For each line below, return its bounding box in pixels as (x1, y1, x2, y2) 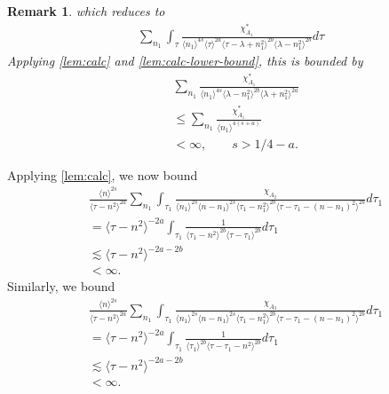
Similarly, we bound (7, 277, 115, 295)
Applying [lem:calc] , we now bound (7, 165, 198, 184)
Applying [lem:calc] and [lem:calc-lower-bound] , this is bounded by (7, 51, 363, 70)
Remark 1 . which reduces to (7, 2, 165, 20)
